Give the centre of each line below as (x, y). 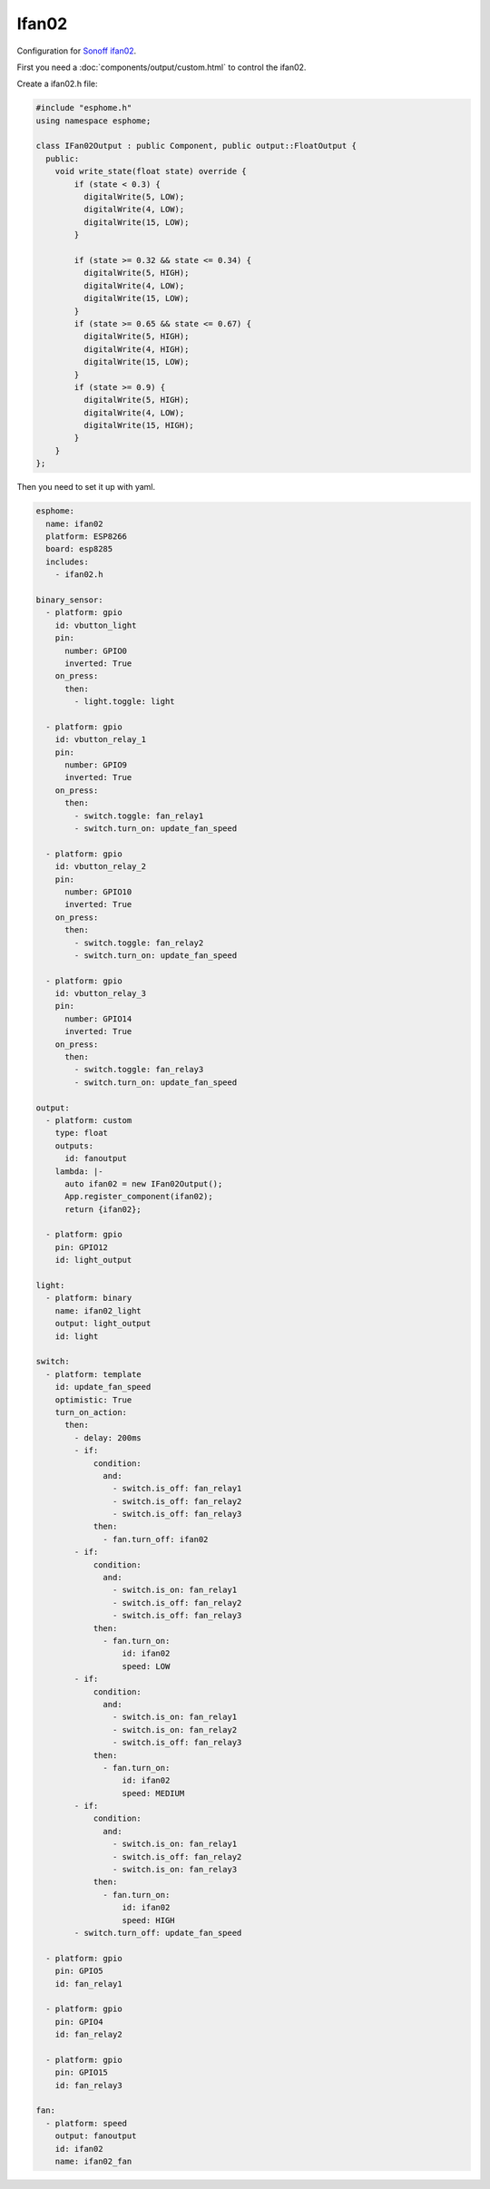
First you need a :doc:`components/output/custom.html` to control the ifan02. (162, 67)
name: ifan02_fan (93, 2161)
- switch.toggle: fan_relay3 (139, 1070)
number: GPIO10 (98, 892)
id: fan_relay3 (88, 2085)
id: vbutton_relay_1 (101, 740)
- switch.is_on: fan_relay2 (175, 1730)
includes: (68, 562)
